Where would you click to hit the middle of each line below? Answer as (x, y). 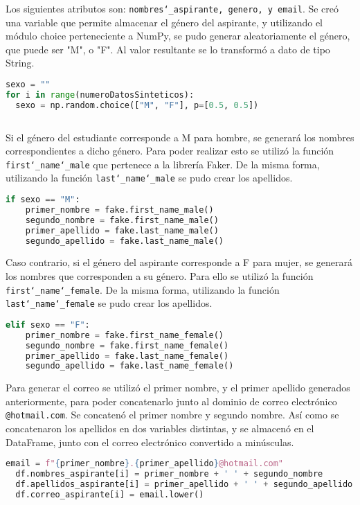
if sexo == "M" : (43, 200)
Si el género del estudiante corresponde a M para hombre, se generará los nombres (180, 137)
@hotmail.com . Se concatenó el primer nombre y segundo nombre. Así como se (172, 415)
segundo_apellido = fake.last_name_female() (129, 366)
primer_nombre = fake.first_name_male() (119, 210)
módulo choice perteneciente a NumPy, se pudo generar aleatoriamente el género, (178, 36)
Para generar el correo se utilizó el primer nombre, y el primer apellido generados (178, 388)
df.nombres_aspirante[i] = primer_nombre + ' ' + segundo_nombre (169, 474)
